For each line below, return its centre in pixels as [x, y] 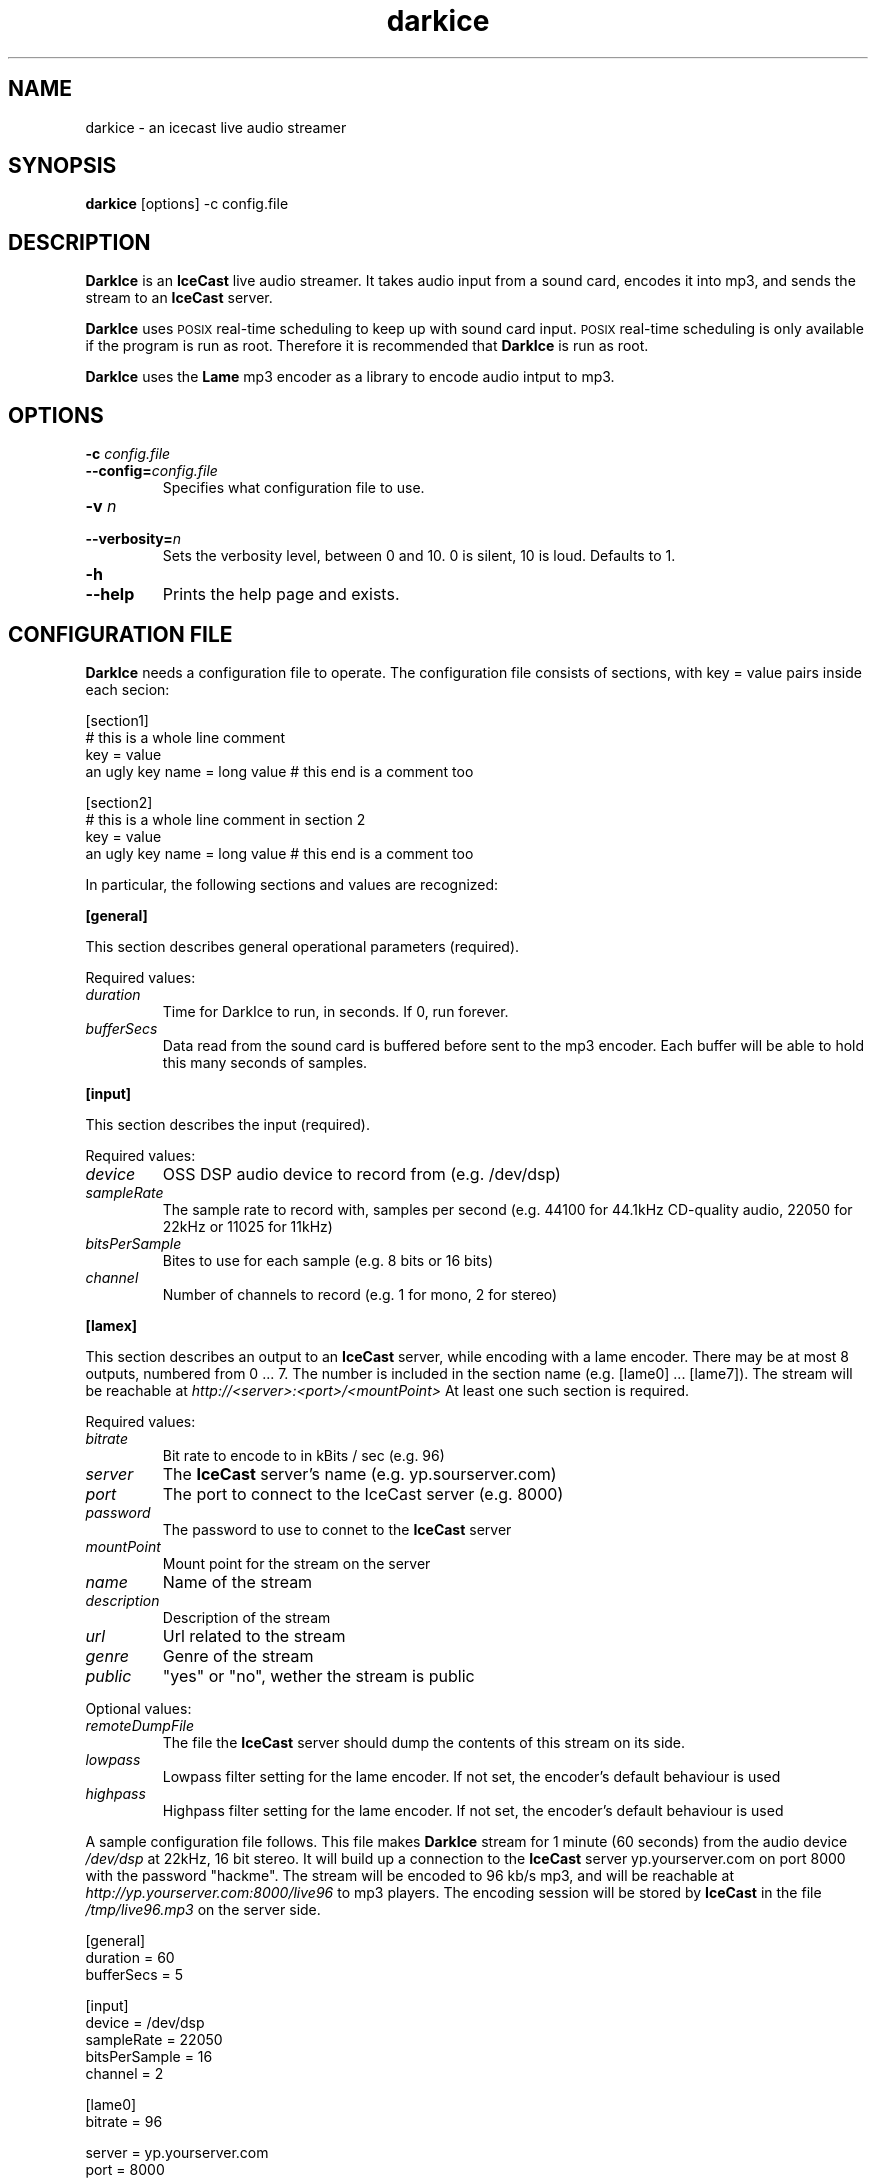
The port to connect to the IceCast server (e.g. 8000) [363, 1493]
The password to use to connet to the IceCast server [337, 1529]
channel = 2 [124, 2073]
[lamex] [111, 1325]
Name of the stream [237, 1581]
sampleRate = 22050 [154, 2039]
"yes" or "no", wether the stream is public [318, 1675]
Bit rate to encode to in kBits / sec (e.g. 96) [303, 1455]
